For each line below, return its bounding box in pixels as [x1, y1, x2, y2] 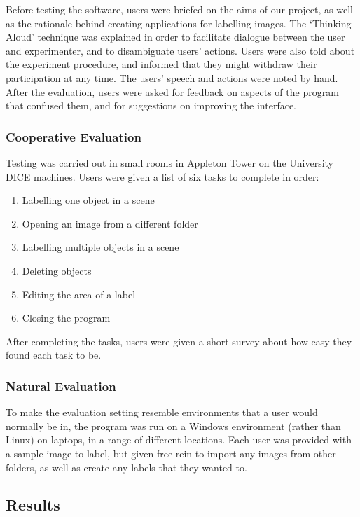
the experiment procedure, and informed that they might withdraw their [6, 57, 317, 71]
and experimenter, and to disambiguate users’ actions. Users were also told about [6, 43, 355, 57]
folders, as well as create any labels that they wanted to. [6, 460, 247, 474]
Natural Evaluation [6, 377, 116, 394]
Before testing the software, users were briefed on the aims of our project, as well [6, 2, 353, 16]
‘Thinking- [309, 15, 355, 30]
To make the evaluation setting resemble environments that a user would [6, 405, 318, 420]
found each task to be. [6, 347, 102, 362]
